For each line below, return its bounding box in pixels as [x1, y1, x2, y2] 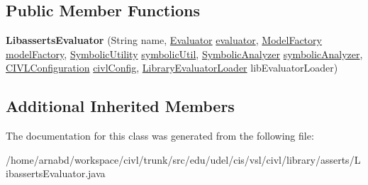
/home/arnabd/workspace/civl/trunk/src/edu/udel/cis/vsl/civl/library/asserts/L [6, 152, 361, 167]
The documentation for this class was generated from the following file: [6, 128, 314, 143]
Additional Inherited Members [6, 95, 235, 117]
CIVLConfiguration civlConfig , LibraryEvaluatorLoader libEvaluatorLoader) [6, 60, 338, 75]
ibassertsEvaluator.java [6, 166, 106, 181]
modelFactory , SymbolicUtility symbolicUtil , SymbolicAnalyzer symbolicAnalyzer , [6, 46, 363, 61]
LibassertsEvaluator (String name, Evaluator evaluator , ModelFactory [6, 33, 322, 47]
